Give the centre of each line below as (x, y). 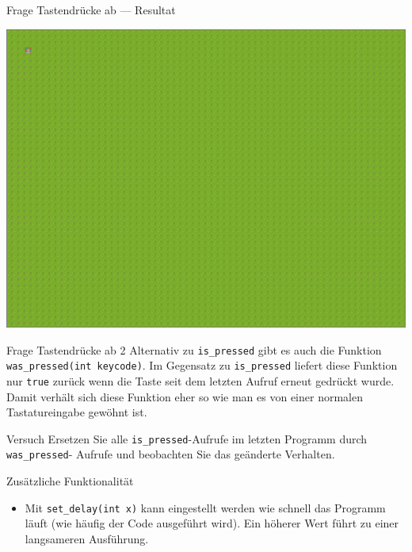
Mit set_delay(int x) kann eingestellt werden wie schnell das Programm (205, 507)
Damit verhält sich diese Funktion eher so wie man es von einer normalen (185, 396)
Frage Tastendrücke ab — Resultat (91, 10)
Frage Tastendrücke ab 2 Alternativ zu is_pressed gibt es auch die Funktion (194, 349)
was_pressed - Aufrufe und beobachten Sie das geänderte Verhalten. (171, 454)
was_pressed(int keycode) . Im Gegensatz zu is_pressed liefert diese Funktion (202, 365)
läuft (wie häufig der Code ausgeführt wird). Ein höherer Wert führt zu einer (212, 523)
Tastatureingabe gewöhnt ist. (77, 412)
